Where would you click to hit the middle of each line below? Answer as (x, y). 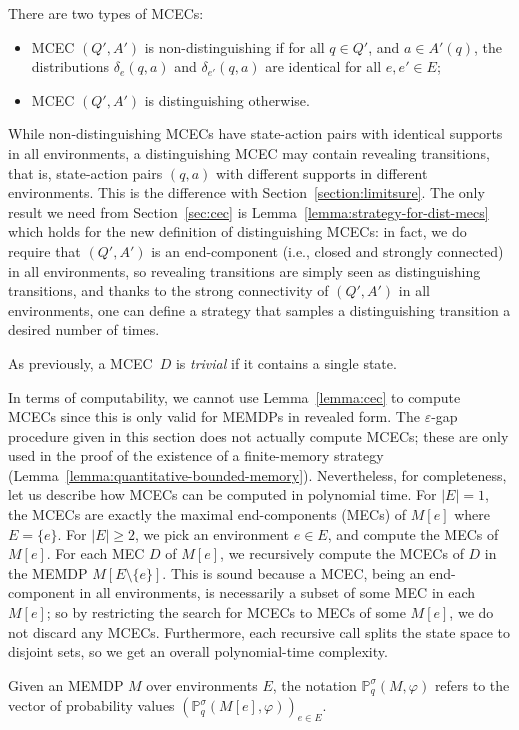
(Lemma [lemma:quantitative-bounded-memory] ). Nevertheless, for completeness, (257, 474)
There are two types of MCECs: (106, 13)
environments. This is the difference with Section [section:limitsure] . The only (246, 192)
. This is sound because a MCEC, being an (293, 572)
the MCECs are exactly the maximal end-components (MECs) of (207, 514)
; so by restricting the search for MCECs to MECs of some (226, 612)
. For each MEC (95, 553)
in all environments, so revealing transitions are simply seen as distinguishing (244, 270)
